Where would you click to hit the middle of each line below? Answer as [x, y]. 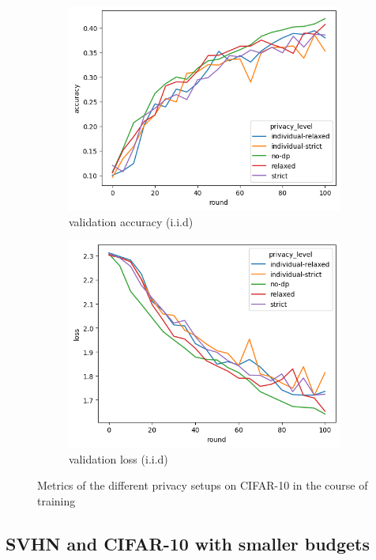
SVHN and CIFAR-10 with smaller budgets [188, 544]
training [56, 501]
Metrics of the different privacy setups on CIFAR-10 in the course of [203, 485]
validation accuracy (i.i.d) [131, 221]
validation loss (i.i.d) [118, 458]
